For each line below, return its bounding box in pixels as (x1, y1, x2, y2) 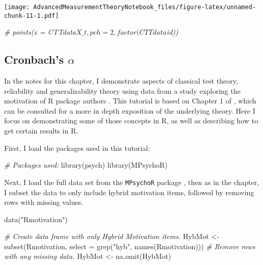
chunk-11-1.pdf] (4, 12, 59, 19)
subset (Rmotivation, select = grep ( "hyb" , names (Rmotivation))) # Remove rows (4, 241, 255, 251)
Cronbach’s (4, 51, 64, 67)
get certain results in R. (4, 125, 78, 136)
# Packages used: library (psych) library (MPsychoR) (4, 160, 168, 170)
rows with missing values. (4, 197, 84, 207)
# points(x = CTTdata (4, 26, 76, 37)
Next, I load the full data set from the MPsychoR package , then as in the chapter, (4, 176, 259, 187)
